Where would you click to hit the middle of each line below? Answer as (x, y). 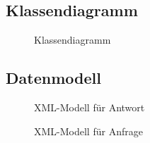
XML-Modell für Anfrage (88, 131)
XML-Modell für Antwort (90, 107)
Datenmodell (53, 78)
